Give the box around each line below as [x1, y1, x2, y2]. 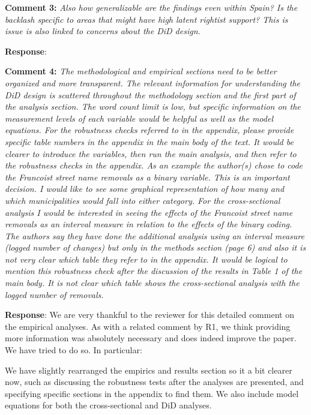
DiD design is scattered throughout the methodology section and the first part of [5, 88, 296, 101]
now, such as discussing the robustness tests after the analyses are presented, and [5, 375, 304, 388]
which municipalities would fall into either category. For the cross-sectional [5, 194, 280, 206]
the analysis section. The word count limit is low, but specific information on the [5, 100, 301, 113]
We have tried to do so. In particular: [5, 344, 142, 356]
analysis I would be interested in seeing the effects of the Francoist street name [5, 206, 293, 218]
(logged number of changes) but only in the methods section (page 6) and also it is [5, 241, 306, 254]
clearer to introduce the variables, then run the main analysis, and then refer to [5, 147, 297, 160]
